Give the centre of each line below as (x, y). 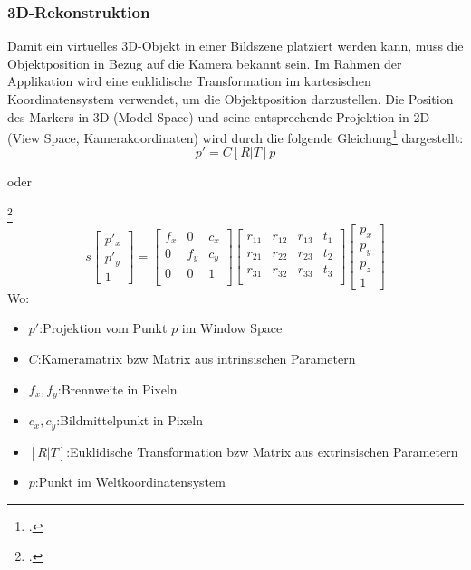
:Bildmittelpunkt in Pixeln (130, 420)
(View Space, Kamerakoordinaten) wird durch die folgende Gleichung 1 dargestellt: (235, 136)
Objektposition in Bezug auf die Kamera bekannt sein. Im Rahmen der (205, 63)
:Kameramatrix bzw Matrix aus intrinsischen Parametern (197, 358)
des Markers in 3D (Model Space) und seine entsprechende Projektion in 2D (219, 116)
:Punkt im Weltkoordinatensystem (130, 482)
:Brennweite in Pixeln (117, 389)
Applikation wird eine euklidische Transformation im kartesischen (189, 81)
